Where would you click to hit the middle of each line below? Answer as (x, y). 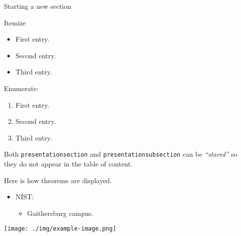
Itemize (15, 22)
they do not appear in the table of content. (68, 164)
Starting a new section (38, 6)
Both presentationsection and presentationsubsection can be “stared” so (121, 154)
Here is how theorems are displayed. (58, 180)
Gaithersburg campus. (60, 213)
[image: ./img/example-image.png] (60, 229)
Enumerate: (21, 88)
